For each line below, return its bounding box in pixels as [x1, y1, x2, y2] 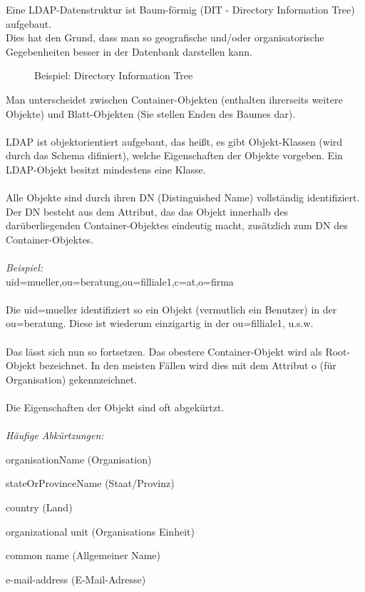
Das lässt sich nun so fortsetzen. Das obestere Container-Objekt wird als [6, 343, 322, 358]
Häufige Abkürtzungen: [6, 428, 104, 443]
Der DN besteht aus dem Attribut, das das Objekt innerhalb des [6, 204, 289, 219]
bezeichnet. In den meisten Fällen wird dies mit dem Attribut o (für [39, 358, 336, 373]
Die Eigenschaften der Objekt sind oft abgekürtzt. [6, 400, 225, 415]
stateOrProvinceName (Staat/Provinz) [6, 476, 175, 491]
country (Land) [6, 500, 73, 514]
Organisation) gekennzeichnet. [6, 371, 138, 386]
